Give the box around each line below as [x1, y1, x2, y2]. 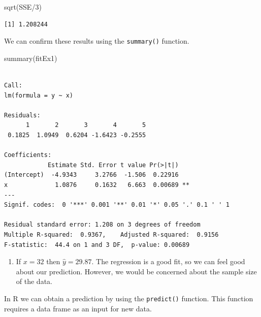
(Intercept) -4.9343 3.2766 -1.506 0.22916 [4, 171, 179, 179]
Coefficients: [4, 151, 52, 159]
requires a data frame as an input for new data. [4, 303, 152, 313]
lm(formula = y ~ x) [4, 91, 74, 99]
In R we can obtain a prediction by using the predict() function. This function [4, 293, 253, 303]
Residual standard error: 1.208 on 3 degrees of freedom [4, 221, 201, 229]
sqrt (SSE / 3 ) [4, 2, 42, 12]
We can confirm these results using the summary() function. [4, 36, 189, 46]
